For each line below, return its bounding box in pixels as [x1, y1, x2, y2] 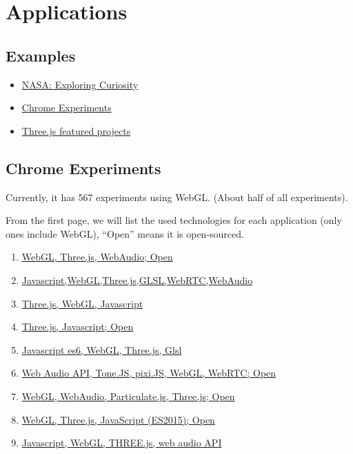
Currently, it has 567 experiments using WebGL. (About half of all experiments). [6, 189, 348, 204]
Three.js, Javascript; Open [21, 319, 134, 334]
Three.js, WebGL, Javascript [21, 296, 143, 310]
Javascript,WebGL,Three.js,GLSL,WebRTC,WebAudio [21, 272, 253, 287]
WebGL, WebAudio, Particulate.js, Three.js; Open [21, 388, 235, 403]
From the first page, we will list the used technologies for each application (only [6, 213, 342, 227]
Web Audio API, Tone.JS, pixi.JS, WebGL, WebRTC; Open [21, 366, 276, 380]
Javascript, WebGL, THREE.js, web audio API [21, 435, 222, 450]
